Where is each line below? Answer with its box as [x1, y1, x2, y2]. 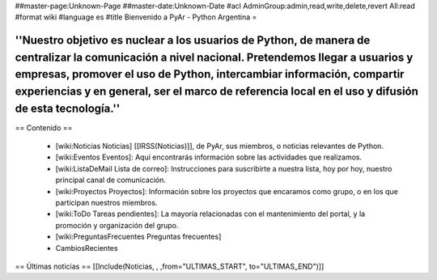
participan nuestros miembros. [55, 198, 158, 208]
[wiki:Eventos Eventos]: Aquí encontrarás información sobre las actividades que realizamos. [55, 152, 363, 162]
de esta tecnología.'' [15, 101, 121, 115]
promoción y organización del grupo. [55, 220, 179, 230]
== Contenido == [15, 122, 73, 133]
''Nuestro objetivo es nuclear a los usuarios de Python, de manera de [15, 33, 371, 48]
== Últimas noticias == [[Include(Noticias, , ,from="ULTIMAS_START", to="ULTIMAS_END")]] [15, 261, 325, 271]
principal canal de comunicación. [55, 175, 166, 185]
